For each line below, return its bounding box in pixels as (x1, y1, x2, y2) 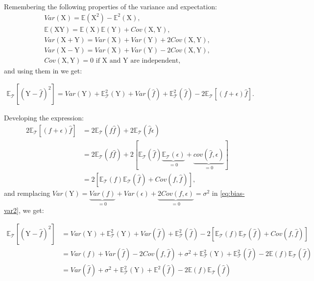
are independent (130, 57, 179, 64)
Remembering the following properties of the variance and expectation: (4, 1, 217, 11)
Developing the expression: (4, 113, 84, 123)
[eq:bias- (220, 187, 245, 198)
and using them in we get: (4, 65, 82, 75)
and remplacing (4, 187, 50, 198)
